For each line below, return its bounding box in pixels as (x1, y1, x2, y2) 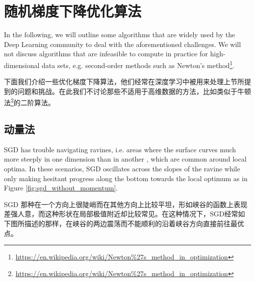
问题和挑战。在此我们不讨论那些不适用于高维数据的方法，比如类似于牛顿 (17, 86, 251, 96)
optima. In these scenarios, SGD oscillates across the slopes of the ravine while (4, 163, 240, 173)
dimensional (4, 60, 40, 70)
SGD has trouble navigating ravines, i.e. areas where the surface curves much (4, 144, 236, 154)
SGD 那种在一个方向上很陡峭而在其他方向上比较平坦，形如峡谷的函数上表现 (4, 199, 248, 209)
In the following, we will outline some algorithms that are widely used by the (4, 29, 235, 40)
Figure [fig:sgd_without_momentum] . (4, 183, 118, 193)
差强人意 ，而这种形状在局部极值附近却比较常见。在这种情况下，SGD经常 (4, 209, 238, 219)
